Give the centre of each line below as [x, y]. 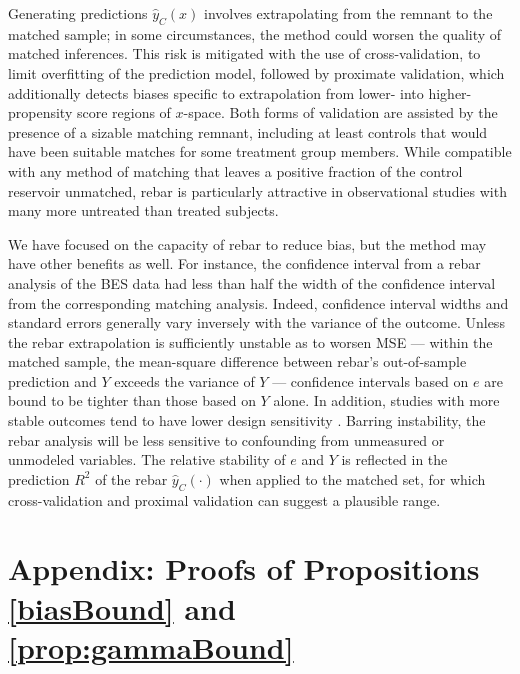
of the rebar [131, 478]
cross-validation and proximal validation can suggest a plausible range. [224, 499]
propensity [40, 112]
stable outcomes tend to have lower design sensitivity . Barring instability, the [247, 420]
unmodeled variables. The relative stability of [147, 459]
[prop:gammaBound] [151, 646]
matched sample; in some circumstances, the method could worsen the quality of [255, 33]
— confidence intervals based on [370, 380]
